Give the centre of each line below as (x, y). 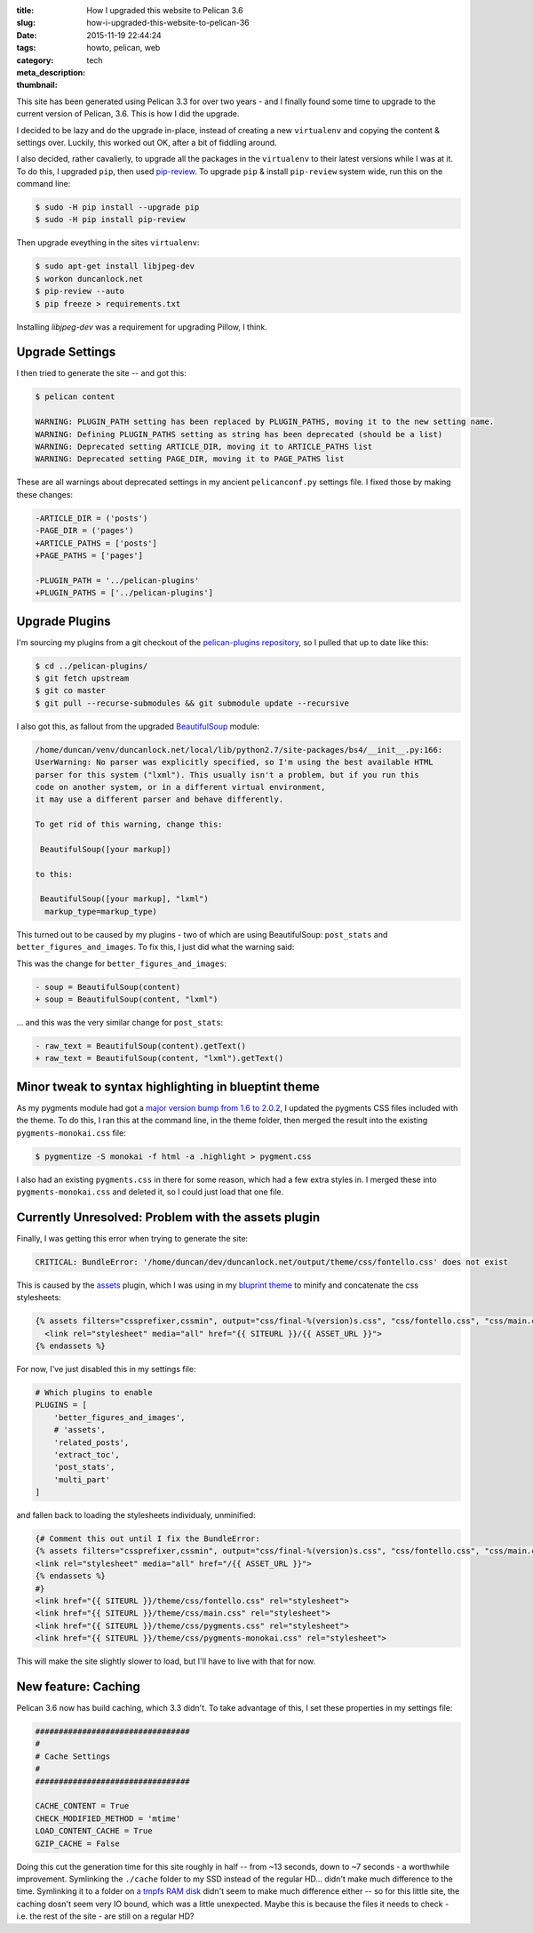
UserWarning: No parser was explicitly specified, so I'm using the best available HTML (235, 763)
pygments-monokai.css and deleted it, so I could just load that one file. (150, 1192)
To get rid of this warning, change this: (129, 825)
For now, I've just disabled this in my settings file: (106, 1369)
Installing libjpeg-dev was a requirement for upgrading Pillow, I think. (142, 327)
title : (25, 10)
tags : (26, 48)
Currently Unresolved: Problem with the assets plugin (168, 1217)
